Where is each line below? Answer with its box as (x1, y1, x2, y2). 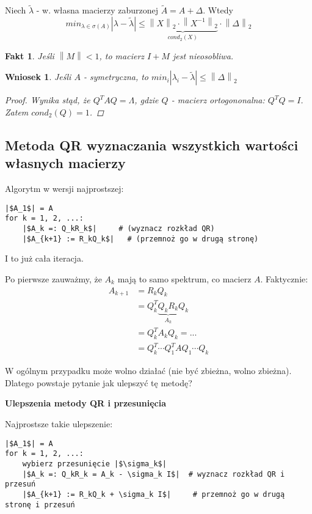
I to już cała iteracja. (5, 252, 84, 265)
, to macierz (99, 49, 145, 62)
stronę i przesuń (5, 500, 75, 509)
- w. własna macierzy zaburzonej (36, 4, 158, 17)
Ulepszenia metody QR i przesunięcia (5, 397, 167, 409)
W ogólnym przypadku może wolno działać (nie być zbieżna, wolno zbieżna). (5, 364, 292, 377)
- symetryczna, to (83, 70, 149, 83)
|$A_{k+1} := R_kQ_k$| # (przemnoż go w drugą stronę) (22, 234, 259, 243)
